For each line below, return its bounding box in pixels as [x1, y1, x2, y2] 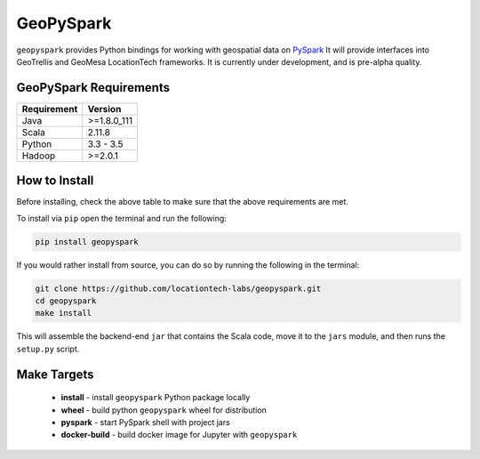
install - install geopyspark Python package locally [60, 392, 251, 403]
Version [87, 102, 122, 115]
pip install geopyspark [35, 237, 140, 246]
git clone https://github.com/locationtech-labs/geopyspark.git [35, 283, 322, 294]
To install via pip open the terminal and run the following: [16, 213, 227, 223]
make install [35, 308, 92, 318]
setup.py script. [16, 343, 80, 354]
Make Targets [16, 366, 94, 382]
